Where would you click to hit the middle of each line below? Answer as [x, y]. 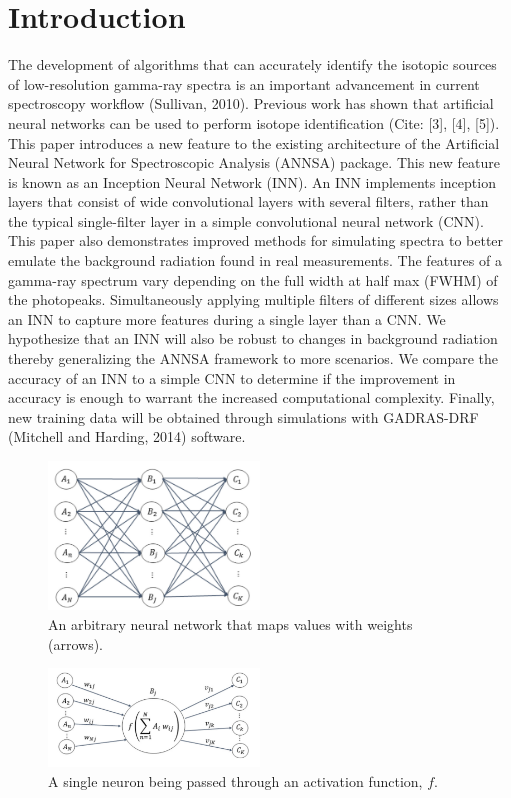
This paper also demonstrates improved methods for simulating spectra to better [256, 240]
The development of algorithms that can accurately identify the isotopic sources [252, 64]
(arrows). [75, 643]
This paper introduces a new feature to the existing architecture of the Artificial [254, 142]
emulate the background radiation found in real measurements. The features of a [255, 260]
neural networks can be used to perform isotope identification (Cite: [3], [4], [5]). [254, 122]
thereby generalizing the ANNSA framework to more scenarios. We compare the [253, 358]
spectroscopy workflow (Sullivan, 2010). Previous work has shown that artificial [251, 103]
